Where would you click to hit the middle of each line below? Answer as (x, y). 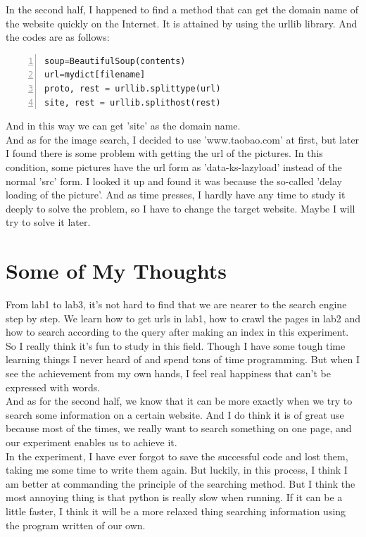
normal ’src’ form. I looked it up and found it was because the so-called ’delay (174, 181)
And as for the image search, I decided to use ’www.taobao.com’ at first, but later (183, 139)
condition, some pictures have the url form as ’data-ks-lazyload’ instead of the (174, 166)
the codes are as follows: (58, 37)
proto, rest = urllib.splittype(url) (133, 88)
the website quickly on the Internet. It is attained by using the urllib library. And (182, 23)
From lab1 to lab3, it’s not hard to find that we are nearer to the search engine (176, 304)
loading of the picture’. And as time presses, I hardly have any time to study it (176, 195)
